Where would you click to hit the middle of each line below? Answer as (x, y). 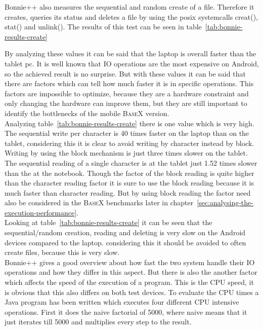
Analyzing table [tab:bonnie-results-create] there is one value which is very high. (129, 123)
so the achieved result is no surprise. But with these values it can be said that (125, 73)
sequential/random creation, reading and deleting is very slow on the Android (125, 232)
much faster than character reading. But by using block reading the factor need (128, 192)
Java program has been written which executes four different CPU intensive (122, 302)
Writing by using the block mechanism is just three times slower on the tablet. (126, 153)
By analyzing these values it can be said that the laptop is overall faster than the (130, 53)
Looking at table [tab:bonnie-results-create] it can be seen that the (108, 222)
